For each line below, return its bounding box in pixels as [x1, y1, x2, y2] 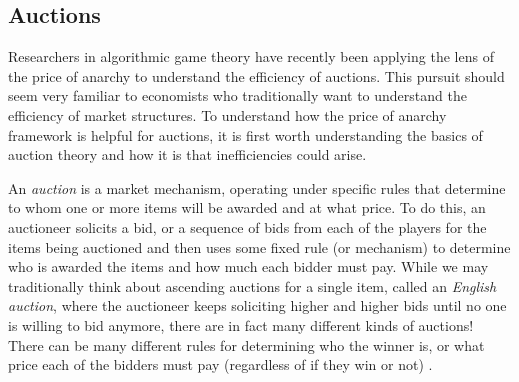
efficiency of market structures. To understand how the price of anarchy [8, 104, 447, 125]
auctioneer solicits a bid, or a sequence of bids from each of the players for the [8, 216, 487, 237]
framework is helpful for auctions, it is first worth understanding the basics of [8, 124, 483, 145]
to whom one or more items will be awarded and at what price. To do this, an [8, 197, 486, 218]
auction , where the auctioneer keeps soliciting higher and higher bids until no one [8, 295, 507, 316]
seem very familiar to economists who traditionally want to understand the [8, 85, 467, 106]
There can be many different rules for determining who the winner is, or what [8, 334, 485, 355]
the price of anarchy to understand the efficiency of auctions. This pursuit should [8, 65, 505, 86]
